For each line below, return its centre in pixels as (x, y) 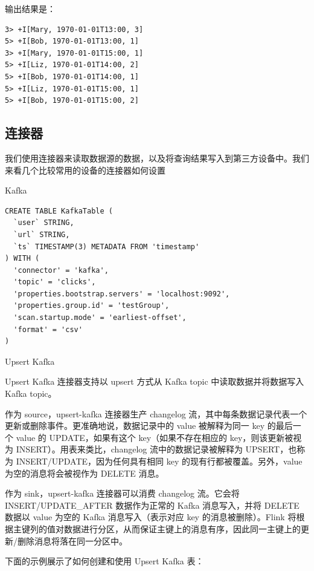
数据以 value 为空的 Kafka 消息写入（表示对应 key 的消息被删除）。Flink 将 (151, 517)
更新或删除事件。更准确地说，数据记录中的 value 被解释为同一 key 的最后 (149, 426)
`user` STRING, (44, 223)
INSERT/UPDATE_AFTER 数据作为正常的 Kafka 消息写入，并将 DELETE (152, 505)
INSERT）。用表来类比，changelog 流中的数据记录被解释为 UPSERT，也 (156, 449)
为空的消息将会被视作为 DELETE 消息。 (85, 473)
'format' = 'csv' (48, 329)
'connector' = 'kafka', (61, 270)
